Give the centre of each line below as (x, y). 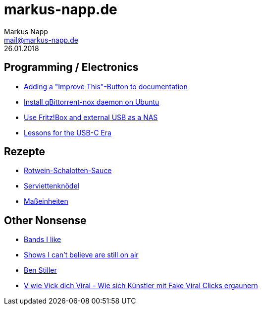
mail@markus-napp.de (41, 40)
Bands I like (43, 240)
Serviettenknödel (52, 186)
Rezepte (25, 152)
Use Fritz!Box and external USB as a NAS (91, 117)
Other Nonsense (45, 220)
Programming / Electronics (71, 67)
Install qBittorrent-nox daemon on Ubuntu (92, 102)
